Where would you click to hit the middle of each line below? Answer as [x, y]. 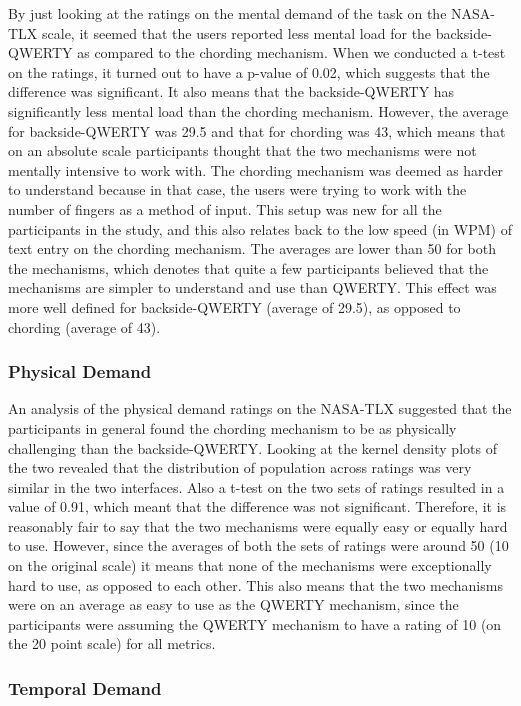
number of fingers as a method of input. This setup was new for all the [225, 208]
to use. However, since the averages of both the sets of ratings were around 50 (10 [258, 545]
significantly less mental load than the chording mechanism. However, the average [258, 110]
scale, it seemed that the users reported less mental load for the [237, 32]
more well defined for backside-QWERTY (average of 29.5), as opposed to [234, 306]
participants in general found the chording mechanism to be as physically [232, 427]
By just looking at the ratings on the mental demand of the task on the [227, 13]
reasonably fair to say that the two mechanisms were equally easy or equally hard [258, 525]
